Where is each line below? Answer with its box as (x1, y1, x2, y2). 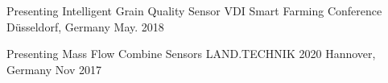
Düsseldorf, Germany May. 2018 (6, 18, 164, 35)
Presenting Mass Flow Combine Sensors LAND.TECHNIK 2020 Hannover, (6, 45, 376, 62)
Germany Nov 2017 (6, 60, 101, 77)
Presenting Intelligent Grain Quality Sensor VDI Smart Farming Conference (6, 2, 382, 19)
